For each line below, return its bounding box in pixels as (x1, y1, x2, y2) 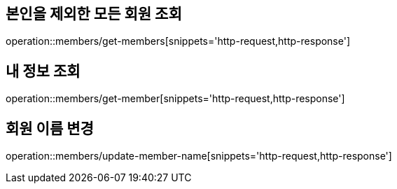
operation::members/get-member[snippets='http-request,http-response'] (6, 92, 345, 105)
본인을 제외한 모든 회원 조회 (6, 5, 182, 22)
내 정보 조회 (6, 62, 81, 80)
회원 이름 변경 (6, 119, 94, 137)
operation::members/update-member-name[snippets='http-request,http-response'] (6, 150, 392, 162)
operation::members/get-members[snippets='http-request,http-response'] (6, 35, 351, 48)
